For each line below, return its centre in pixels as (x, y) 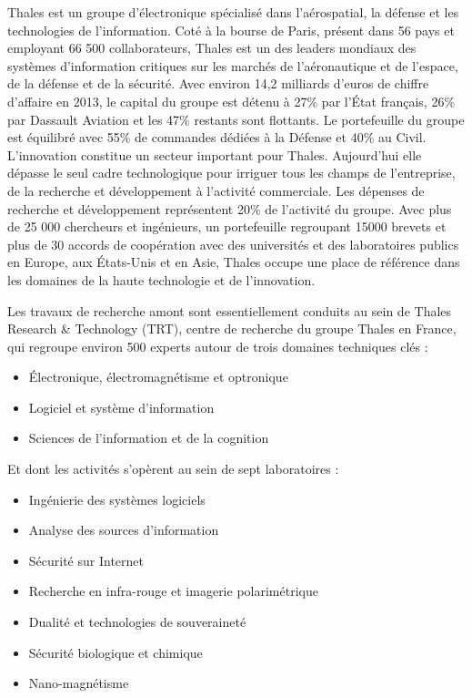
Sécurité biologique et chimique (115, 652)
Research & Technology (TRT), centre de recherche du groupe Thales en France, (232, 328)
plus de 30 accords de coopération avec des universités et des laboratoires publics (233, 244)
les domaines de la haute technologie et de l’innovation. (161, 279)
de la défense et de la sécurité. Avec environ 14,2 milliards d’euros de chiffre (218, 83)
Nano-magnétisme (79, 683)
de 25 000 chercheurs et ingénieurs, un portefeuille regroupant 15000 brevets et (227, 226)
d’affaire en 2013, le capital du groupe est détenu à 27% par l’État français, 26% (231, 101)
